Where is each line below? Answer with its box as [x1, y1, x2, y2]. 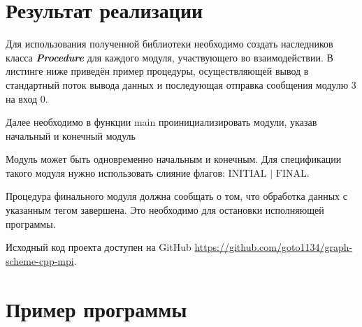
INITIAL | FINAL [228, 168, 307, 179]
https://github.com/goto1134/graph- [194, 240, 353, 254]
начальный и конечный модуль [6, 128, 136, 143]
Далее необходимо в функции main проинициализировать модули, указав [6, 115, 317, 129]
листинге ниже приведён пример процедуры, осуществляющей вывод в [6, 64, 309, 78]
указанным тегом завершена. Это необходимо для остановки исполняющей [6, 203, 324, 217]
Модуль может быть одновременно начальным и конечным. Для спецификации [6, 152, 342, 166]
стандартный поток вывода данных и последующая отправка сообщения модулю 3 [6, 77, 356, 92]
